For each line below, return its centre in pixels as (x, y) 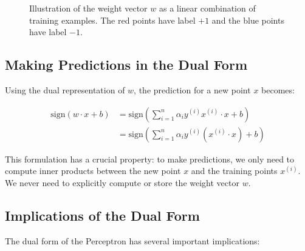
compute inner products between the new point (93, 171)
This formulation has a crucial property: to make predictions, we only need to (150, 159)
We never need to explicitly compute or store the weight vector (122, 182)
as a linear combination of (207, 8)
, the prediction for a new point (192, 89)
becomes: (278, 89)
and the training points (234, 171)
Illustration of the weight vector (88, 8)
